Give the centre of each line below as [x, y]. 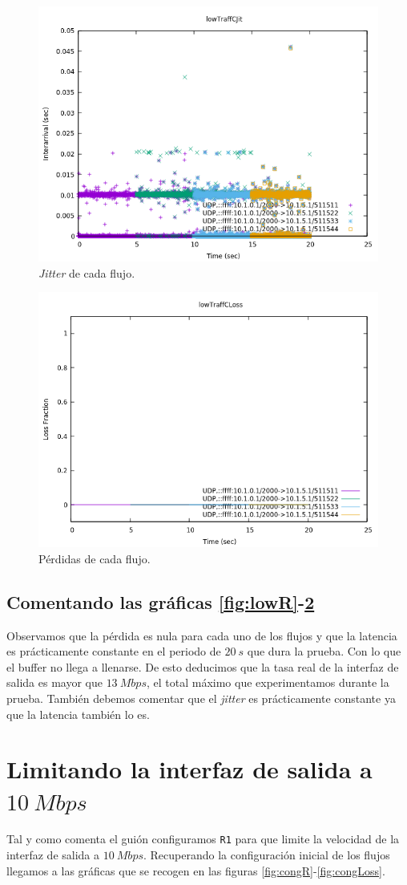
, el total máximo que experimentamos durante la [268, 682]
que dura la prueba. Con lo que [324, 651]
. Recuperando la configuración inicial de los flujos [267, 855]
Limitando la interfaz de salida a [189, 769]
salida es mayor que [54, 682]
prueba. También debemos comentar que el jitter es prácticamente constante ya [201, 698]
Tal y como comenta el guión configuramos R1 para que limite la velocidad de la [203, 839]
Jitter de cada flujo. [87, 272]
